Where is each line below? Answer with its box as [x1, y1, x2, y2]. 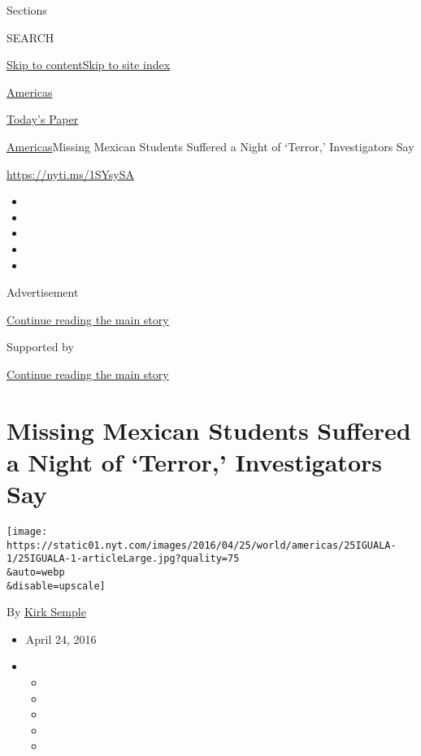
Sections [7, 2, 47, 18]
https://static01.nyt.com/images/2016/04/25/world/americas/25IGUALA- [7, 539, 397, 551]
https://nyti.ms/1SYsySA [7, 165, 134, 182]
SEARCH [7, 28, 54, 46]
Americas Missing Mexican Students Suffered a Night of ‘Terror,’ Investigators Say [7, 137, 414, 154]
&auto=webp [7, 566, 65, 578]
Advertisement [7, 284, 79, 301]
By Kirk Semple [7, 603, 86, 620]
